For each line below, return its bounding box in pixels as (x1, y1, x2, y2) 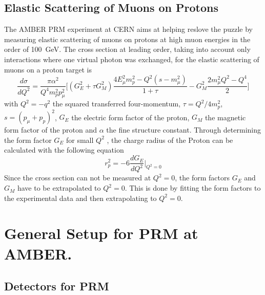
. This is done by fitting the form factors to (125, 182, 261, 193)
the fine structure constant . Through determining (106, 124, 261, 135)
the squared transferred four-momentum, (52, 98, 181, 109)
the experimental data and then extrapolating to (4, 192, 157, 203)
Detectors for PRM (4, 278, 109, 294)
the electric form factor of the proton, (71, 112, 190, 122)
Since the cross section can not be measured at (4, 172, 151, 183)
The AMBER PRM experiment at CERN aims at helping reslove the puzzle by (4, 24, 253, 34)
